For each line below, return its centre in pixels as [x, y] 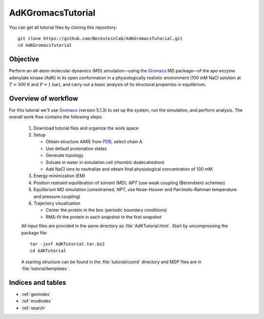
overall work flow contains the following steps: [56, 117]
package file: [34, 233]
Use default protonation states [76, 149]
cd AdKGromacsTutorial [45, 45]
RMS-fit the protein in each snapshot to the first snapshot [104, 217]
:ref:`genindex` [36, 294]
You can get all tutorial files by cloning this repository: [63, 27]
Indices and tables [38, 283]
